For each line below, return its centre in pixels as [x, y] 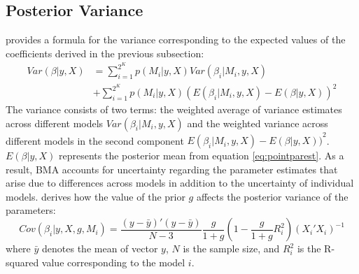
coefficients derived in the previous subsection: [105, 53]
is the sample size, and [231, 248]
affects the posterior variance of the [272, 196]
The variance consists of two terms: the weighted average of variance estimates [174, 109]
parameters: [31, 210]
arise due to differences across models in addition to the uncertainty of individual [180, 183]
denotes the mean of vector [100, 248]
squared [22, 262]
